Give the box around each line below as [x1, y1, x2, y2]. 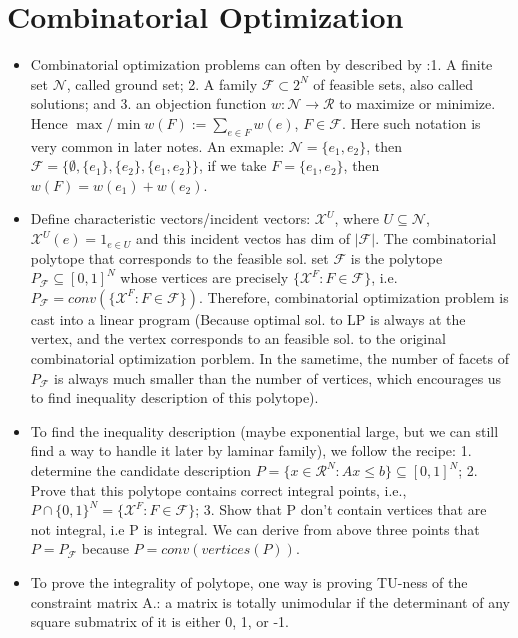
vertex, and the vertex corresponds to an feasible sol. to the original [30, 328, 446, 349]
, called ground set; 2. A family [66, 73, 258, 94]
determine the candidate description [30, 460, 252, 481]
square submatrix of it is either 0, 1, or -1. [30, 611, 290, 632]
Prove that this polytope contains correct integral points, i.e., [30, 479, 407, 500]
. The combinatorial [375, 228, 497, 249]
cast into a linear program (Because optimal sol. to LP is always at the [30, 308, 466, 329]
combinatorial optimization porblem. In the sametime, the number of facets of [30, 348, 510, 369]
